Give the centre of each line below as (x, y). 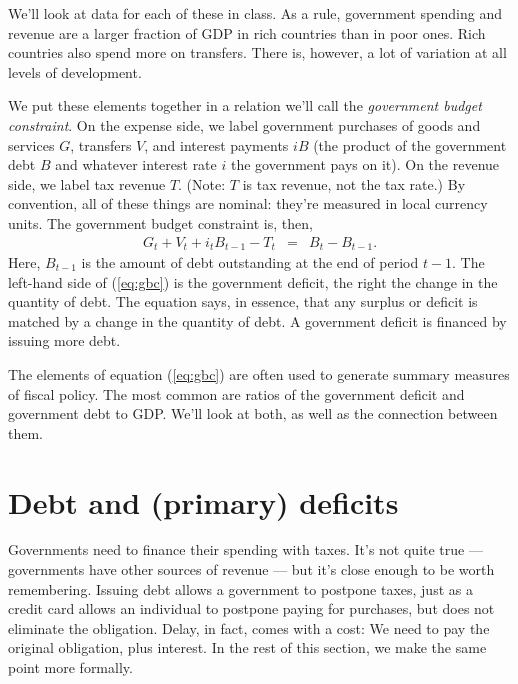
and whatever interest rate (136, 164)
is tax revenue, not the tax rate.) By (354, 183)
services (31, 144)
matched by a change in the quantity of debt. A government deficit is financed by (257, 320)
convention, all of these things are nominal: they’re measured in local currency (248, 203)
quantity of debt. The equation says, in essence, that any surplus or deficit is (243, 301)
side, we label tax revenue (87, 183)
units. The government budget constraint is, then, (160, 222)
